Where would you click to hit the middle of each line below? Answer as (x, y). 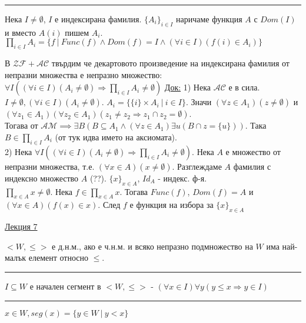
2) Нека (19, 151)
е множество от (253, 151)
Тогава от (21, 125)
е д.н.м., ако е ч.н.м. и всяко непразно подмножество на (152, 246)
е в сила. (244, 87)
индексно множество (42, 178)
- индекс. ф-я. (182, 178)
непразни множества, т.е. (50, 166)
